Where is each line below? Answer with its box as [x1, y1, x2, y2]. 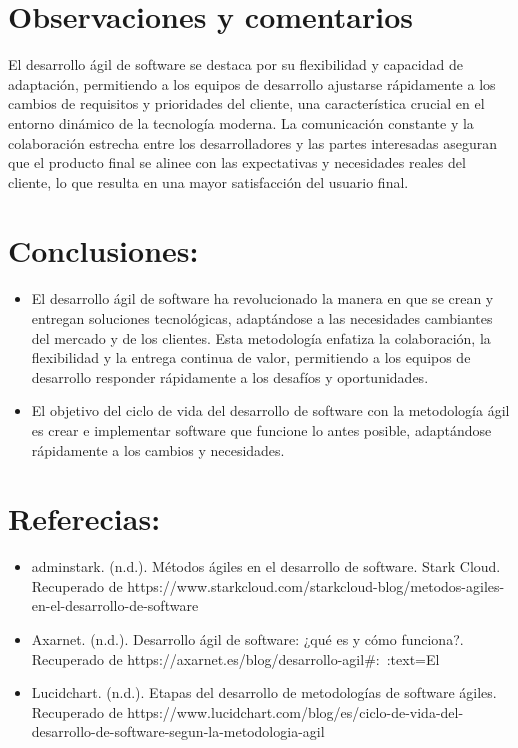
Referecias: [8, 498, 161, 539]
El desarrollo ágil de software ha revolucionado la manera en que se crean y [31, 288, 494, 309]
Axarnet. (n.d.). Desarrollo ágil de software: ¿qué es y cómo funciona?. [31, 629, 464, 650]
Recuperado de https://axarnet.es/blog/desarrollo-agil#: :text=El [31, 648, 440, 669]
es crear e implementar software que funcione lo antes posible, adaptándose [31, 419, 492, 440]
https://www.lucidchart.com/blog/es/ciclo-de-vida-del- [127, 701, 464, 722]
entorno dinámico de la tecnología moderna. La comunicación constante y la [8, 112, 474, 133]
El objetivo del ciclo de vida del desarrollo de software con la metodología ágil [31, 400, 510, 421]
